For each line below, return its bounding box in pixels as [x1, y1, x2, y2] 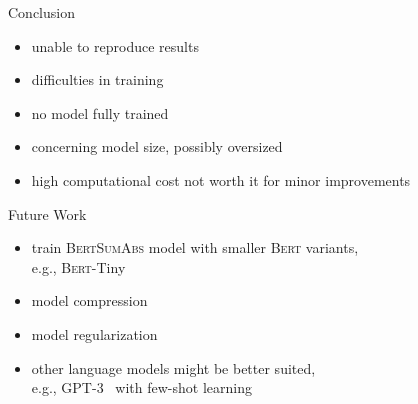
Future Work [8, 203, 87, 224]
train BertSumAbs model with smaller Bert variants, [31, 237, 359, 258]
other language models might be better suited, [31, 357, 316, 378]
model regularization [31, 323, 158, 344]
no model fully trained [31, 102, 169, 123]
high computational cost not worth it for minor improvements [31, 169, 411, 190]
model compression [31, 290, 148, 311]
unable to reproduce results [31, 35, 199, 56]
